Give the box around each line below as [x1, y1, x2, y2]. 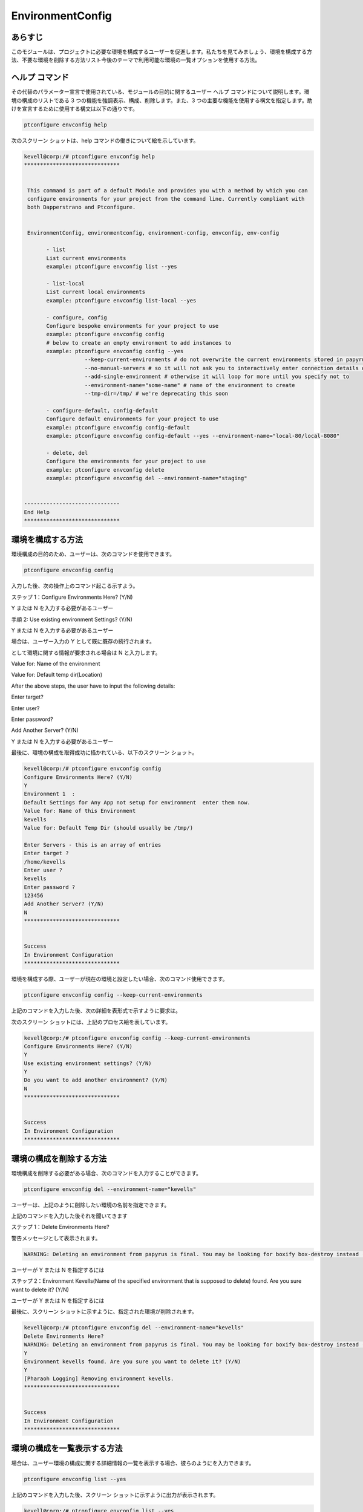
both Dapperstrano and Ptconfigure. [27, 204, 136, 211]
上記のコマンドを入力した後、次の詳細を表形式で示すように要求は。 [11, 1007, 181, 1014]
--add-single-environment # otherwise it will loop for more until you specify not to [84, 373, 350, 380]
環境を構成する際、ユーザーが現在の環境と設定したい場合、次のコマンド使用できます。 [11, 976, 228, 983]
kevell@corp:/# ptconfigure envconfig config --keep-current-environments [24, 1034, 251, 1041]
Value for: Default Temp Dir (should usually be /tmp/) [24, 824, 194, 831]
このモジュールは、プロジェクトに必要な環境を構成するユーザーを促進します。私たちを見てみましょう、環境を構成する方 [11, 48, 313, 56]
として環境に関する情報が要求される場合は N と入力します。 [11, 649, 161, 656]
